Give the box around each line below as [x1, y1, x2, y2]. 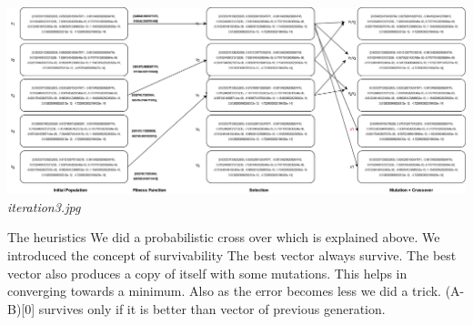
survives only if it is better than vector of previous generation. [38, 299, 386, 318]
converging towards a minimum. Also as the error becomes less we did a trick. [7, 281, 442, 300]
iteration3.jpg [7, 197, 81, 216]
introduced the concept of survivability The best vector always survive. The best [7, 246, 457, 265]
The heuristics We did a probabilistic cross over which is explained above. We [7, 228, 440, 247]
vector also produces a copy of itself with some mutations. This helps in [7, 263, 408, 282]
